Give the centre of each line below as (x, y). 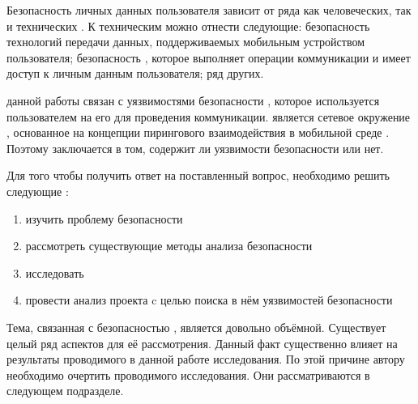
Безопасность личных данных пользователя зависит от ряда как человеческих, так (209, 10)
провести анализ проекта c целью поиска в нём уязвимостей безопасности (209, 300)
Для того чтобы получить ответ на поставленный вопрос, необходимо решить (198, 175)
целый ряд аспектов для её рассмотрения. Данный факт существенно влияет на (202, 343)
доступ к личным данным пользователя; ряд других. (135, 73)
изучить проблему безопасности (104, 218)
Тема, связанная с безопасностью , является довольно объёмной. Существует (196, 327)
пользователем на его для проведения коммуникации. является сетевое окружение (209, 116)
